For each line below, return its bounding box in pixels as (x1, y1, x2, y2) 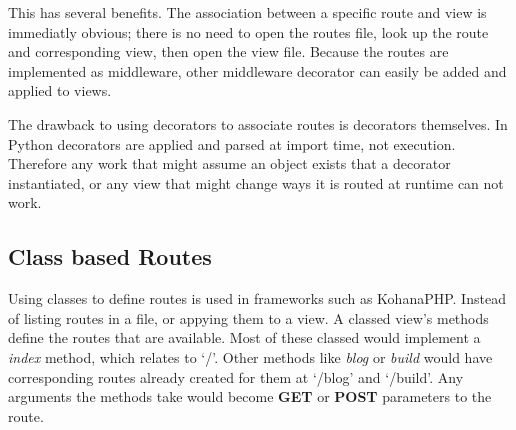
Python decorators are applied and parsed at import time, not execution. (8, 133, 456, 154)
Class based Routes (8, 241, 212, 272)
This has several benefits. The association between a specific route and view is (8, 2, 487, 22)
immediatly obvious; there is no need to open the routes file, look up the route (8, 21, 489, 42)
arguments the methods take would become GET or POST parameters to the (8, 386, 492, 407)
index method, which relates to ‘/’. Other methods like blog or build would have (8, 346, 493, 367)
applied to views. (8, 80, 112, 101)
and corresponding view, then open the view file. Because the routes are (8, 41, 449, 62)
